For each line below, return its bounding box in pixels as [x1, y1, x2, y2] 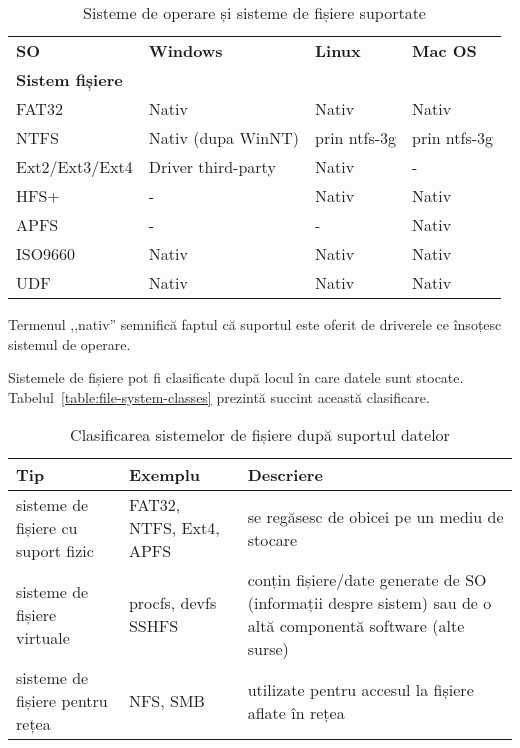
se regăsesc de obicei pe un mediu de [247, 504, 504, 528]
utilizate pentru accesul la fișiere [247, 677, 474, 701]
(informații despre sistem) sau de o [247, 591, 492, 615]
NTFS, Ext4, [128, 516, 220, 540]
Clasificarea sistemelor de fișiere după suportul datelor [70, 423, 450, 447]
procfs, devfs [128, 591, 217, 615]
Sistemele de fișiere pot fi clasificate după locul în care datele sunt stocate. [8, 367, 464, 388]
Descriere [247, 463, 323, 487]
